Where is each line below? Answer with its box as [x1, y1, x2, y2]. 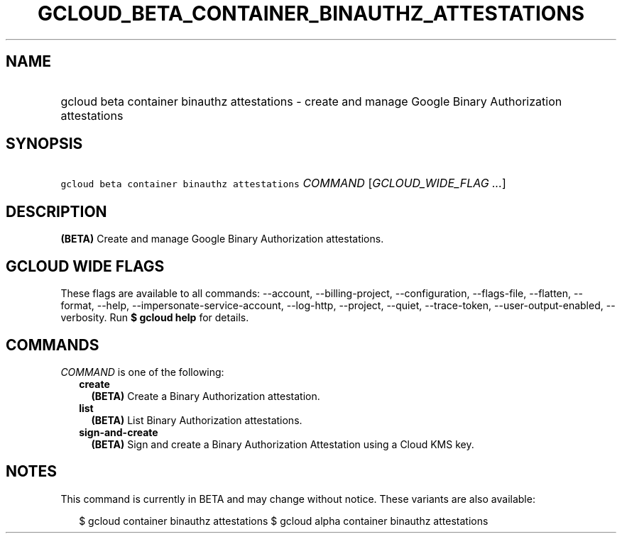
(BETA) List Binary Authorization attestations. [91, 413, 302, 426]
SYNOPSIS [6, 135, 83, 153]
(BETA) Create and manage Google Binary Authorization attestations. [60, 233, 384, 245]
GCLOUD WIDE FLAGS [6, 257, 165, 275]
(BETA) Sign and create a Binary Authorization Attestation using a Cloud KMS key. [91, 438, 474, 450]
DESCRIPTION [6, 202, 107, 221]
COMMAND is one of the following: [60, 365, 224, 378]
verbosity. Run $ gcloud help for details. [60, 311, 249, 324]
